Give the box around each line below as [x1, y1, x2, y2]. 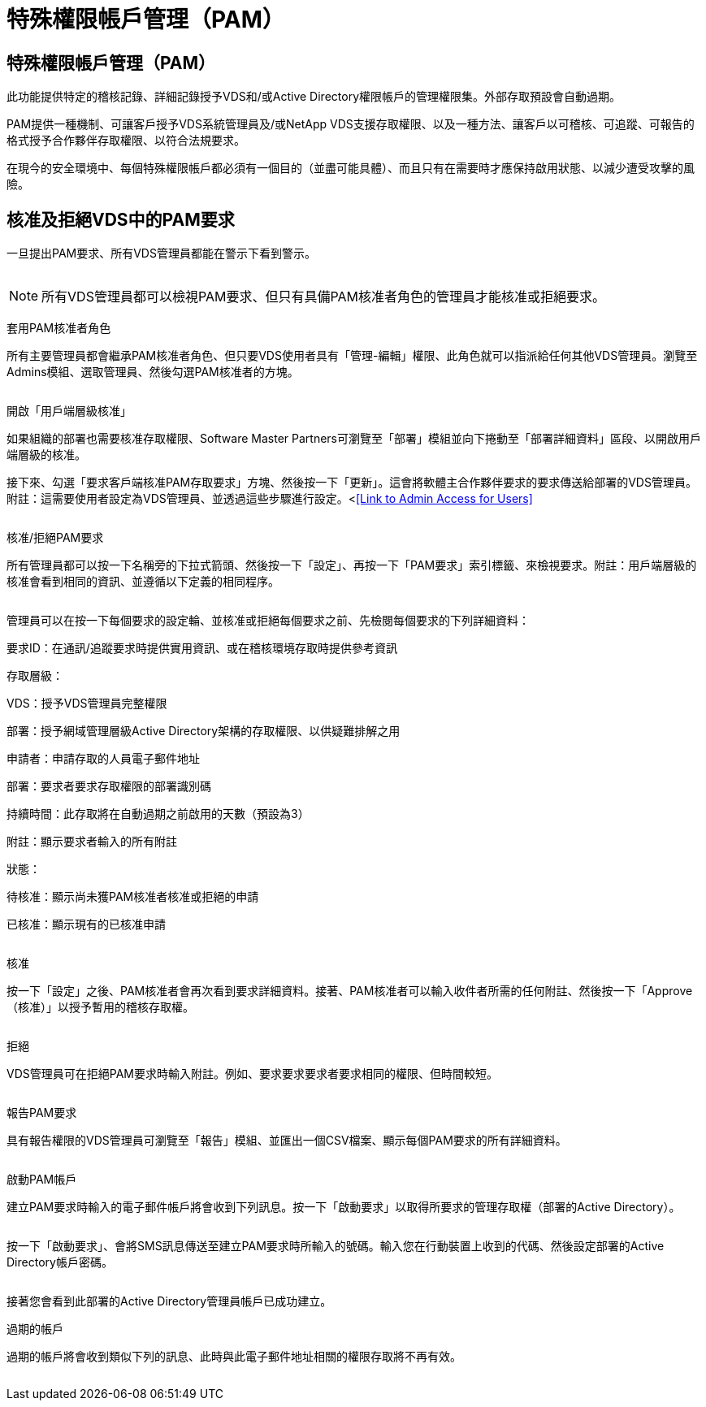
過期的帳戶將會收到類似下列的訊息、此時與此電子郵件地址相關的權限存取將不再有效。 [6, 1349, 461, 1364]
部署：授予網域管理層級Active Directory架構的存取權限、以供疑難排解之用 [6, 724, 401, 738]
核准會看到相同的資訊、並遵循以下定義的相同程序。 [6, 574, 279, 589]
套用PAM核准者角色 [6, 321, 111, 336]
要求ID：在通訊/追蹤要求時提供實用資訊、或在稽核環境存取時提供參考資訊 [6, 641, 397, 656]
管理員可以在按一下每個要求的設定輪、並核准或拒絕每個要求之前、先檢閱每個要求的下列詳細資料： [6, 613, 530, 628]
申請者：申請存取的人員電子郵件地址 [6, 751, 200, 766]
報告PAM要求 [6, 1106, 77, 1120]
